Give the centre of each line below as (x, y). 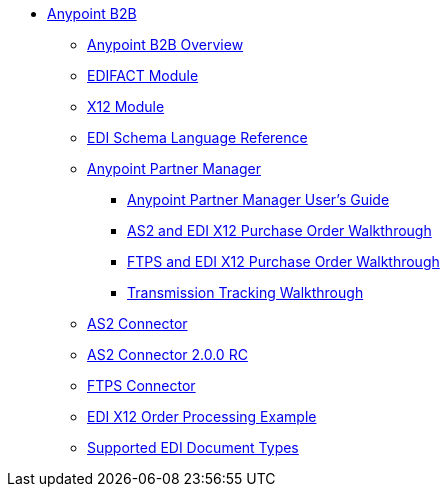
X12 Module (126, 106)
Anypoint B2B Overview (165, 44)
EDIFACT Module (143, 75)
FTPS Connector (141, 385)
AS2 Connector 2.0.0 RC (167, 354)
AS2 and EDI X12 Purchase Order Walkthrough (279, 230)
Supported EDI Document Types (193, 447)
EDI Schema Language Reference (197, 137)
